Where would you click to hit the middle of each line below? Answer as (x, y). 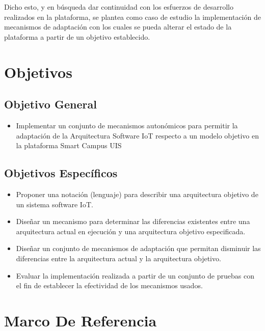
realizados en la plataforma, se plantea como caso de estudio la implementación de (132, 17)
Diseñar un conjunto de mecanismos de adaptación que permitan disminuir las (138, 248)
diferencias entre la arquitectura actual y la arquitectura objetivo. (118, 258)
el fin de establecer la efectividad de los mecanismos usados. (109, 285)
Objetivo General (50, 104)
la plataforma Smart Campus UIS (69, 145)
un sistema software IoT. (55, 204)
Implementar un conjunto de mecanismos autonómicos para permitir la (127, 125)
